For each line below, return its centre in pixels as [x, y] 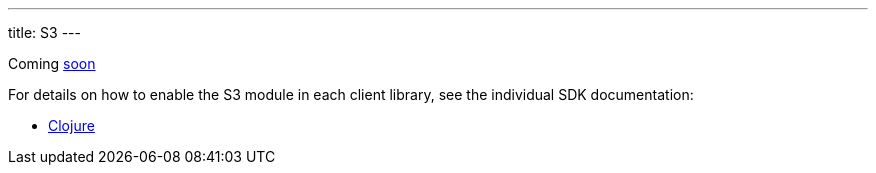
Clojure [71, 125]
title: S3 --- [44, 32]
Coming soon [52, 63]
